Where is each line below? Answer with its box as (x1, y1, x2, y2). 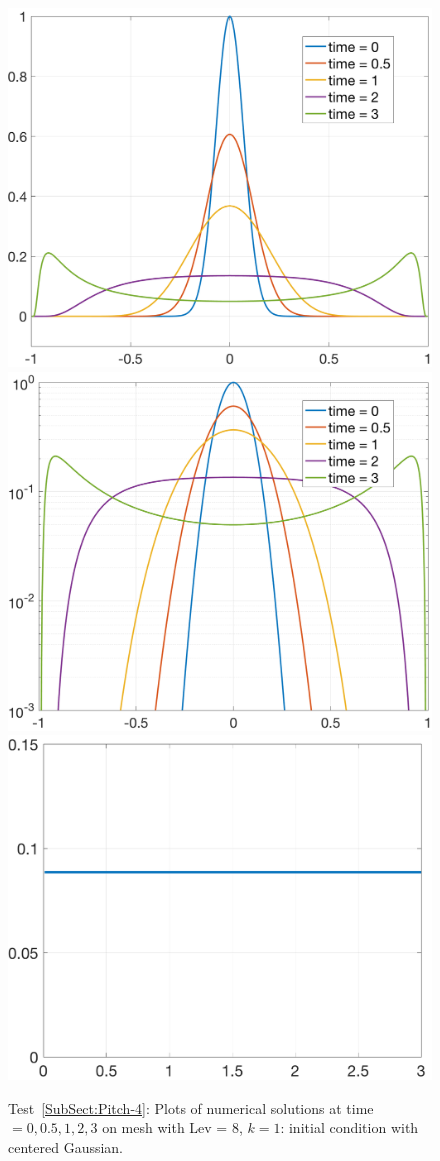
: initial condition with (280, 1117, 419, 1138)
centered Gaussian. (8, 1136, 124, 1157)
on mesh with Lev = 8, (102, 1117, 243, 1138)
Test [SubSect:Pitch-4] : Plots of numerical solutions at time (8, 1097, 374, 1118)
